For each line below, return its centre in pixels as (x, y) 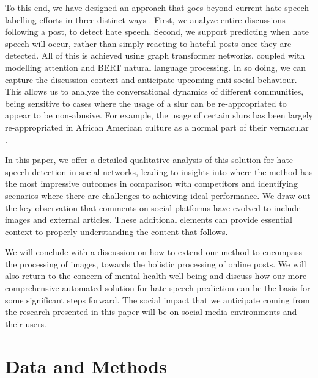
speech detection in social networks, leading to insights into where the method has (159, 171)
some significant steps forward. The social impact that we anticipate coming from (157, 300)
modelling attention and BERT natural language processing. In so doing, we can (156, 67)
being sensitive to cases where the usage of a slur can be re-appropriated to (146, 103)
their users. (26, 323)
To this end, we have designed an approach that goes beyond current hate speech (157, 7)
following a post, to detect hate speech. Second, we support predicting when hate (157, 31)
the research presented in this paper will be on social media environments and (151, 312)
